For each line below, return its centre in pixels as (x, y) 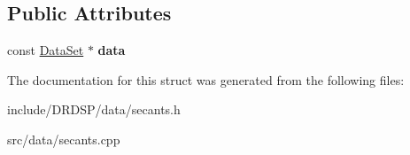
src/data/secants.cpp (64, 139)
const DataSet (46, 50)
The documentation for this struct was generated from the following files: (206, 79)
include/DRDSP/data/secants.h (94, 109)
